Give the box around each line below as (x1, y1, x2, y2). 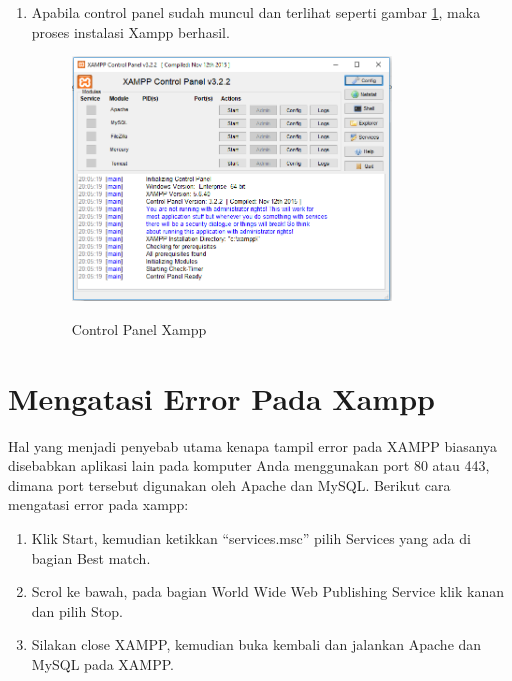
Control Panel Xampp (71, 318, 207, 339)
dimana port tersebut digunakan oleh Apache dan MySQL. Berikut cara (8, 474, 451, 495)
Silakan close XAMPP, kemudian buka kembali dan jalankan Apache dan (31, 634, 482, 655)
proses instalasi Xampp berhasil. (31, 21, 230, 42)
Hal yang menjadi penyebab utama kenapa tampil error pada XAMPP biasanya (8, 435, 498, 456)
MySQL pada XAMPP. (31, 654, 174, 674)
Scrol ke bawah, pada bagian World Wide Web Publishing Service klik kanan (31, 581, 504, 602)
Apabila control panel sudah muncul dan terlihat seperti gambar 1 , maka (31, 2, 481, 22)
